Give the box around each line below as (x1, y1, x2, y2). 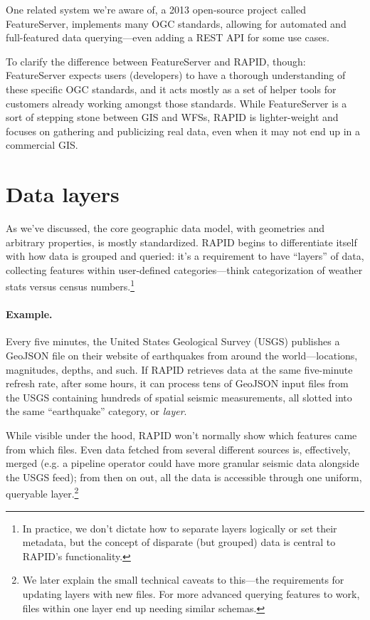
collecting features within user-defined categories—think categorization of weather (6, 262, 363, 277)
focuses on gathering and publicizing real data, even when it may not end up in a (6, 123, 361, 138)
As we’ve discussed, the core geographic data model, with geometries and (6, 221, 325, 236)
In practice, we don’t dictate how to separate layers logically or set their (22, 520, 337, 535)
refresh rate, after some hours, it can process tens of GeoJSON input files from (6, 376, 349, 391)
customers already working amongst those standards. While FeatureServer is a (6, 95, 347, 110)
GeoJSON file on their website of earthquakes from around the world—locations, (6, 348, 358, 363)
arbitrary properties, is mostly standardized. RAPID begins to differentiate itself (6, 234, 357, 249)
